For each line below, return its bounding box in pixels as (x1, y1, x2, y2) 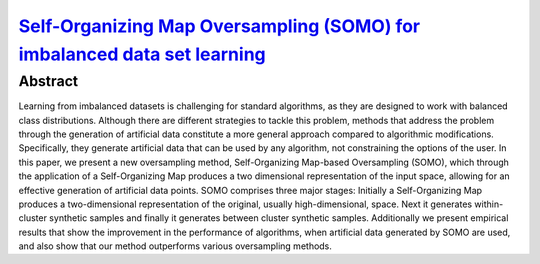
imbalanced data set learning (18, 43, 267, 65)
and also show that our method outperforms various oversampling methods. (18, 240, 332, 252)
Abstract (18, 72, 79, 90)
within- (474, 198, 504, 210)
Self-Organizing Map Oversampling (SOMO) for (18, 15, 420, 37)
